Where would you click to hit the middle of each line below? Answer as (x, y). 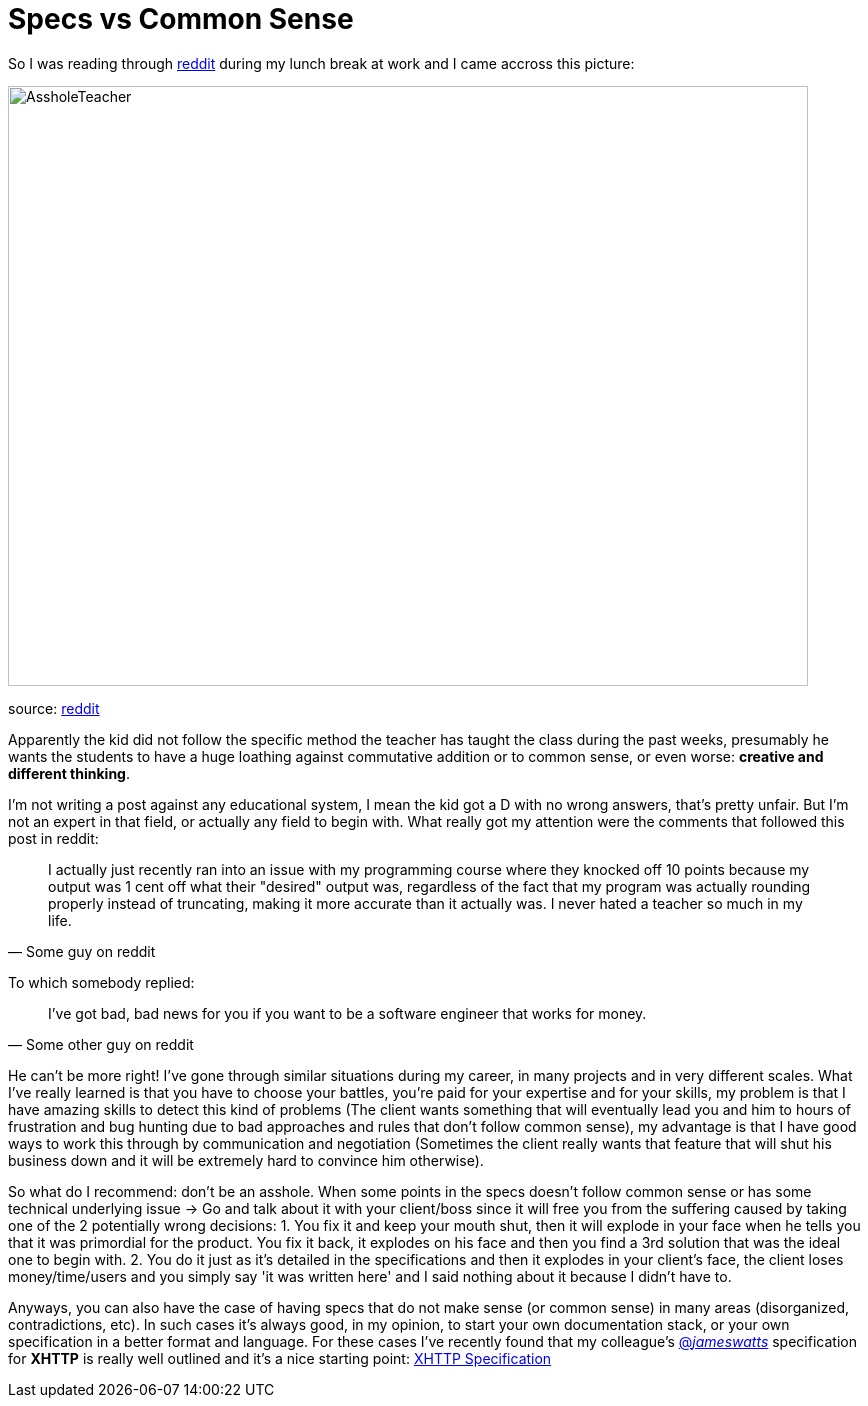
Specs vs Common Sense (181, 19)
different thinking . (69, 773)
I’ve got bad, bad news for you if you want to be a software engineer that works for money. (347, 1013)
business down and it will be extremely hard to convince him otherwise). (246, 1160)
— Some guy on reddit (82, 951)
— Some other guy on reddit (101, 1044)
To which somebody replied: (101, 982)
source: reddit (54, 708)
